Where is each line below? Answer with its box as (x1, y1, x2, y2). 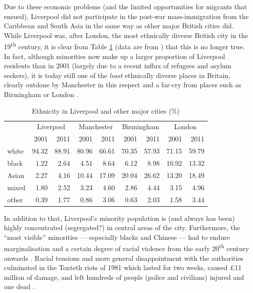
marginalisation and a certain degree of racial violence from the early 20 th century (4, 242, 249, 254)
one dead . (4, 281, 35, 292)
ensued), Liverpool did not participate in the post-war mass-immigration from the (4, 11, 249, 21)
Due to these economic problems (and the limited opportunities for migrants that (4, 1, 247, 11)
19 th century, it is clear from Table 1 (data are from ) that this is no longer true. (4, 40, 245, 52)
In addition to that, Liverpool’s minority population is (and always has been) (4, 213, 235, 223)
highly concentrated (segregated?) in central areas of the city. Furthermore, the (4, 222, 240, 233)
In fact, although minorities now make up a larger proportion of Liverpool (4, 51, 225, 61)
